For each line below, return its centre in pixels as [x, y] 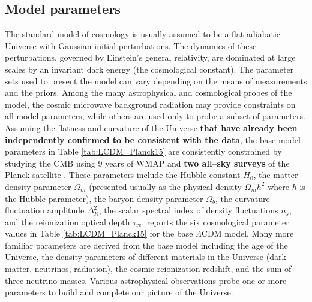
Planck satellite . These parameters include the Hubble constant [123, 175]
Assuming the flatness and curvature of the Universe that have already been [151, 127]
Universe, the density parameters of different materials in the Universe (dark [145, 257]
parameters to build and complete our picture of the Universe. [119, 292]
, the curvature [242, 198]
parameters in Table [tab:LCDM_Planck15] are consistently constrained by [143, 151]
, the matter [276, 175]
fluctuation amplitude [45, 210]
